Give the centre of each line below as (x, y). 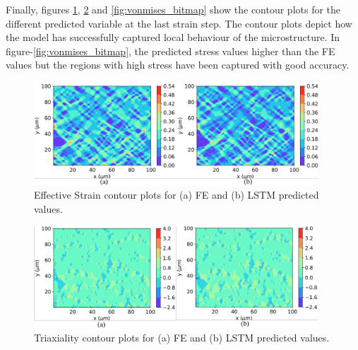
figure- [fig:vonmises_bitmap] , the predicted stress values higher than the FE (171, 51)
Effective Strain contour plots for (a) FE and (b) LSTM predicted (177, 195)
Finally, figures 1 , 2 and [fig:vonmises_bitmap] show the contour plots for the (173, 9)
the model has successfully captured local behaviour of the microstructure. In (173, 37)
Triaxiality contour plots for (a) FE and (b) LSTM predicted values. (182, 338)
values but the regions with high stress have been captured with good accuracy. (178, 65)
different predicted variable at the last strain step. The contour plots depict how (179, 23)
